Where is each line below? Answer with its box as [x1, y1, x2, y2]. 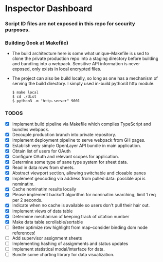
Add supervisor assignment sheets [12, 235, 82, 241]
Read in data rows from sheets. [12, 165, 75, 170]
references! [12, 230, 36, 236]
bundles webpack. [12, 126, 50, 132]
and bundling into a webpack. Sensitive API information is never [12, 61, 140, 67]
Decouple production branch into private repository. [12, 131, 116, 137]
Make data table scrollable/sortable [12, 219, 83, 225]
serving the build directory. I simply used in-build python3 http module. [12, 81, 155, 87]
